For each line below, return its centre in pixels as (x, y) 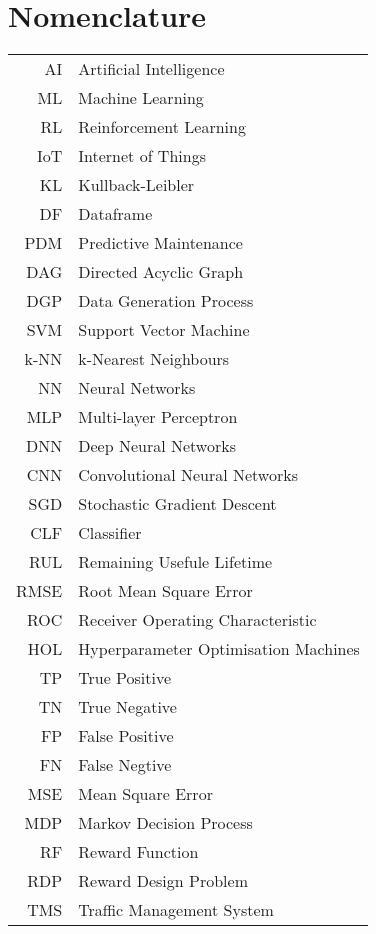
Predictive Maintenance (160, 243)
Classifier (110, 533)
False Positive (126, 736)
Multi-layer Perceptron (158, 417)
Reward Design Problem (163, 881)
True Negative (127, 707)
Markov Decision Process (165, 823)
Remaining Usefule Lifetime (175, 562)
